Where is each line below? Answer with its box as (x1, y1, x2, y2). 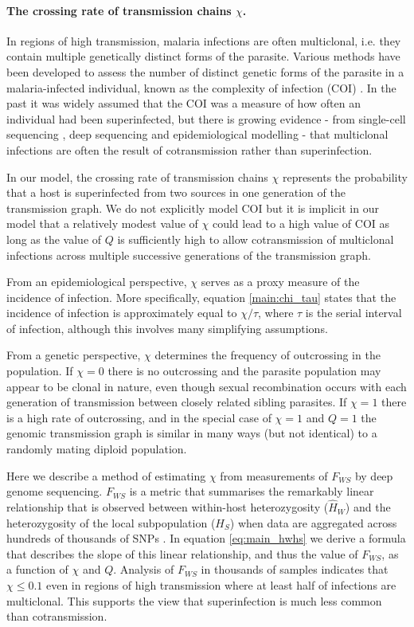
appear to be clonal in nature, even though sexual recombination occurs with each (6, 378, 407, 394)
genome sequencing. (6, 483, 103, 500)
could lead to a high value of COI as (212, 215, 390, 232)
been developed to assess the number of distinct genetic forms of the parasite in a (6, 63, 404, 80)
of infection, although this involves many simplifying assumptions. (6, 319, 328, 336)
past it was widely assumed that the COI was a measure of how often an (6, 95, 361, 112)
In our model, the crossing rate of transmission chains (6, 168, 268, 185)
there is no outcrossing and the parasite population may (107, 362, 381, 379)
